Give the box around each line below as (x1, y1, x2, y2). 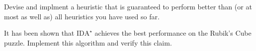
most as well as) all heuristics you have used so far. (4, 11, 160, 21)
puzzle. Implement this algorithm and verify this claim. (4, 37, 172, 48)
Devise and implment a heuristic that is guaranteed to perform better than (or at (4, 1, 252, 11)
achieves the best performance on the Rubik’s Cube (94, 28, 252, 38)
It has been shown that (4, 28, 75, 38)
